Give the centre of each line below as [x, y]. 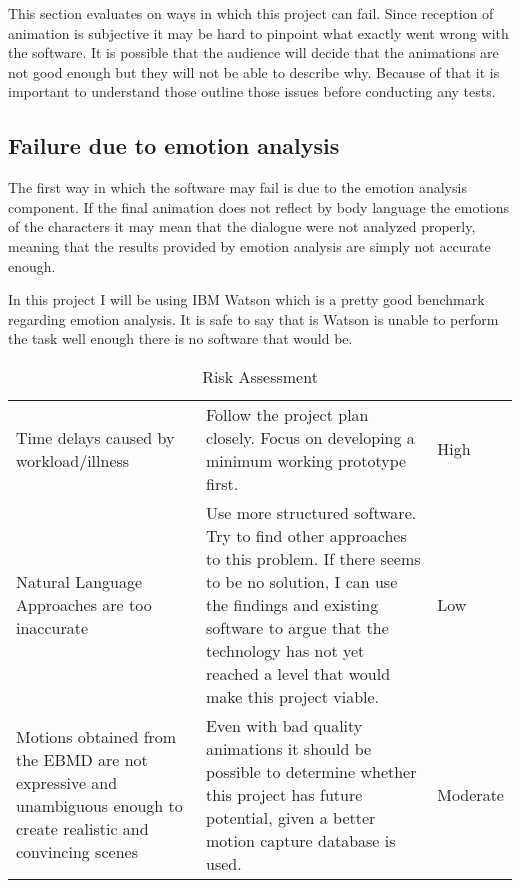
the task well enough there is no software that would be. [180, 338]
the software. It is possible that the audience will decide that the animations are [253, 52]
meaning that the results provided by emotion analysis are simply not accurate [249, 245]
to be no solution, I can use [302, 581]
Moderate [470, 794]
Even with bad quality [284, 725]
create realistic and [82, 829]
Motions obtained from [96, 737]
